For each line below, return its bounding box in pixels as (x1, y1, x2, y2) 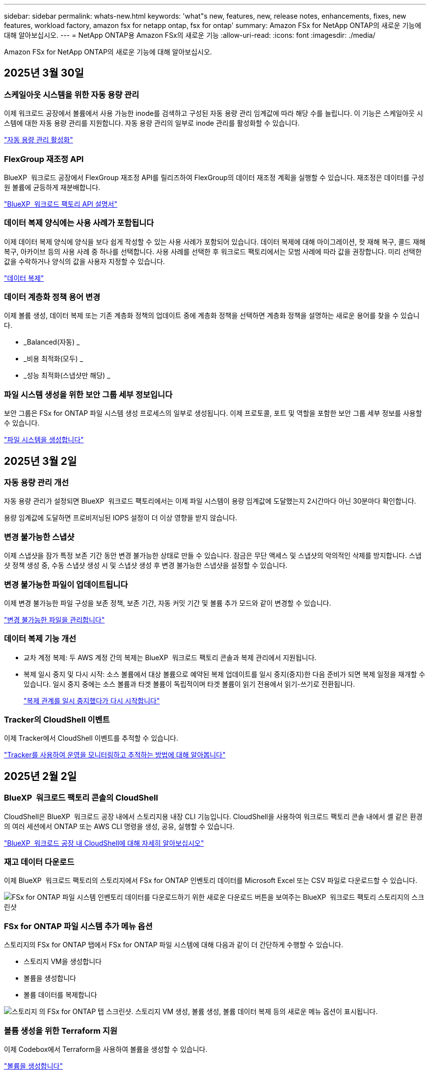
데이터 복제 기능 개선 (4, 634, 77, 644)
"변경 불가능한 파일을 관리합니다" (4, 615, 105, 624)
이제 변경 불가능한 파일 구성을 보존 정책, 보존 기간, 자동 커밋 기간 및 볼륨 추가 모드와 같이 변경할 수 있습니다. (4, 598, 331, 607)
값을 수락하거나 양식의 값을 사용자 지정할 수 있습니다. (4, 257, 165, 266)
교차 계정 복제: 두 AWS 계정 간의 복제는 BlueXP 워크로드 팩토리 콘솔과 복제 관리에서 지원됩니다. (24, 653, 317, 662)
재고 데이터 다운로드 (4, 857, 75, 867)
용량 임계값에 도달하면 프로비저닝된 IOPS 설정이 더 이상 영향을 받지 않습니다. (4, 513, 238, 522)
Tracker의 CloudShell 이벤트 (4, 715, 110, 725)
